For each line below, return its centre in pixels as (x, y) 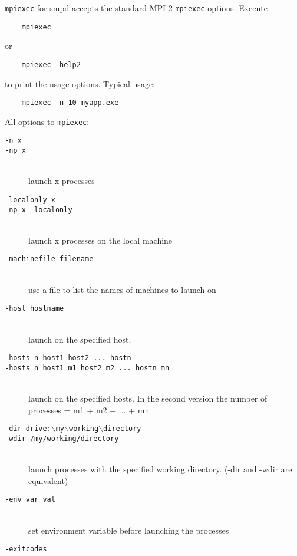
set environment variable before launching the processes (129, 530)
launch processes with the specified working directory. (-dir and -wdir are (160, 469)
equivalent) (48, 480)
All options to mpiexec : (47, 121)
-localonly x (30, 200)
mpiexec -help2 (51, 65)
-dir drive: (28, 429)
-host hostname (34, 309)
